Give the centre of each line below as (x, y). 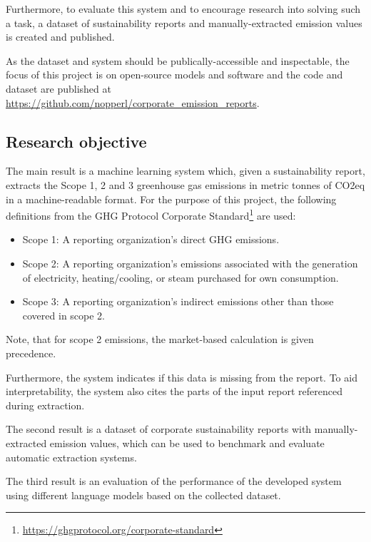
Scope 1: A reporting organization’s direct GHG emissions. (151, 239)
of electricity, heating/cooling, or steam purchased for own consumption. (181, 277)
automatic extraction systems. (71, 457)
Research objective (76, 141)
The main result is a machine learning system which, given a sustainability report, (185, 171)
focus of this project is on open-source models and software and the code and (174, 75)
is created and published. (60, 37)
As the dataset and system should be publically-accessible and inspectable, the (178, 60)
